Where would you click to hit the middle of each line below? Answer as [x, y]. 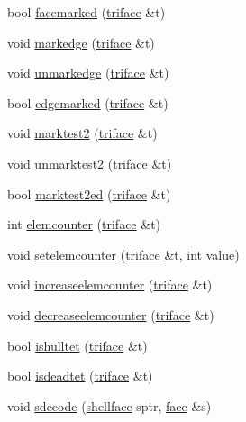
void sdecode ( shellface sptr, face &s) [109, 405]
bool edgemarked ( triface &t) [88, 102]
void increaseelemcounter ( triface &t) [110, 284]
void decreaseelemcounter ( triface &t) [111, 314]
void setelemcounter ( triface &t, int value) [123, 254]
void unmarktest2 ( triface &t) [90, 163]
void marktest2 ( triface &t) [82, 133]
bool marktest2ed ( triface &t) [89, 193]
